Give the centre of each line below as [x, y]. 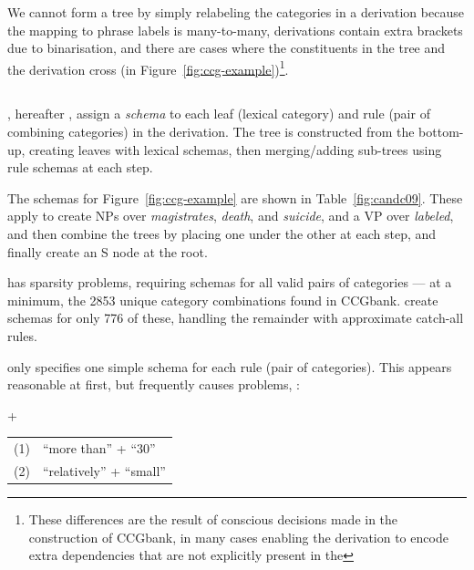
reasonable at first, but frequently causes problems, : [154, 384]
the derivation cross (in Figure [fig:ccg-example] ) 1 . [148, 67]
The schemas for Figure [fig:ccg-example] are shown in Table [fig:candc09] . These [235, 197]
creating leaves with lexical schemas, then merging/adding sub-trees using [236, 149]
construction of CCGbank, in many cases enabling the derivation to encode [238, 537]
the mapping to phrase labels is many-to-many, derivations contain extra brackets [235, 30]
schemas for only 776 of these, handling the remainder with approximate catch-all [236, 318]
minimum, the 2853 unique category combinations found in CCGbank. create [223, 300]
